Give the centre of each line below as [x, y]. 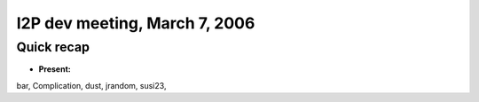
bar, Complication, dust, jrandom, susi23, [91, 85]
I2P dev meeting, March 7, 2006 [136, 23]
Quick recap [53, 47]
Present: [55, 69]
